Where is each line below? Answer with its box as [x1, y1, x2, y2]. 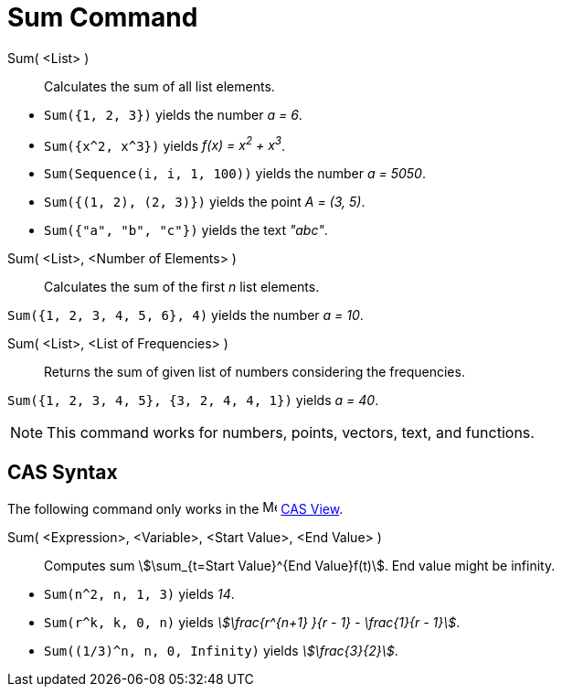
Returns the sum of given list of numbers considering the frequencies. [44, 364, 465, 380]
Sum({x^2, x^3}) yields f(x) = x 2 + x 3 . [44, 134, 286, 154]
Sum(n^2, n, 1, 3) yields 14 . [44, 586, 235, 603]
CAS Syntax [7, 460, 118, 484]
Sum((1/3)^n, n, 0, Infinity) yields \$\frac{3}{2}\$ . [44, 643, 398, 659]
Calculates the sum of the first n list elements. [44, 279, 320, 295]
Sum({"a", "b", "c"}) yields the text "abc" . [44, 222, 328, 239]
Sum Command [7, 2, 198, 33]
